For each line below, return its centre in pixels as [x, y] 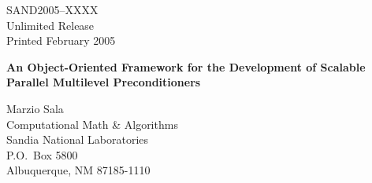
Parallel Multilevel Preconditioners [104, 82]
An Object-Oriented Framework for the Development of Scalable [186, 66]
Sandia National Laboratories [78, 139]
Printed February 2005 [61, 40]
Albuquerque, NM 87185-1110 [78, 170]
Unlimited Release [50, 25]
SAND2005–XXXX [52, 9]
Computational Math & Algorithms [92, 124]
